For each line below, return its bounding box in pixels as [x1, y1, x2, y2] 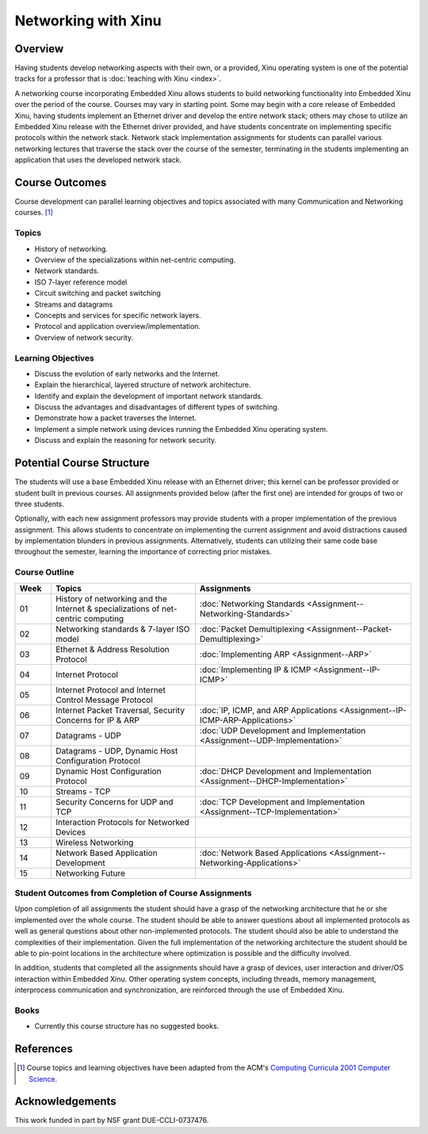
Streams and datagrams [34, 300, 113, 309]
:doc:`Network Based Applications [199, 847, 327, 858]
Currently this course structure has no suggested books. [34, 1021, 220, 1031]
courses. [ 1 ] [14, 208, 53, 217]
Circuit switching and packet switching [34, 288, 162, 298]
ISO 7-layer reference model [34, 277, 128, 287]
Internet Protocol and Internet [55, 684, 166, 695]
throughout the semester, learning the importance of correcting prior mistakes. [14, 547, 273, 556]
